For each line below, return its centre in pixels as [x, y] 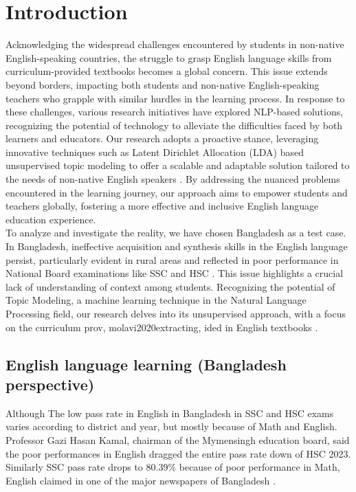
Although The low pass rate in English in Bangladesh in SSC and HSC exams [170, 413]
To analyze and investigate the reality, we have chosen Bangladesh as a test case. [176, 233]
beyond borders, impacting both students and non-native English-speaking [163, 84]
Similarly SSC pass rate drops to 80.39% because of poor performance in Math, [173, 467]
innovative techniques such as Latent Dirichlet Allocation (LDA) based [155, 152]
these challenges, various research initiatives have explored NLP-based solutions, [175, 112]
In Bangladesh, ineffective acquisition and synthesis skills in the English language [177, 246]
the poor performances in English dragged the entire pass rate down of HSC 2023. [178, 453]
